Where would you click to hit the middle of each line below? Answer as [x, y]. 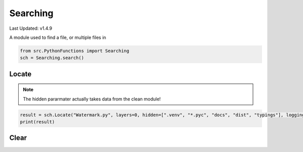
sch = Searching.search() [52, 58]
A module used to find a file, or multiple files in [58, 37]
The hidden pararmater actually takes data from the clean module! [92, 99]
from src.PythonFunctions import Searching [75, 51]
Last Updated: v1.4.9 [31, 28]
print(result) [37, 122]
